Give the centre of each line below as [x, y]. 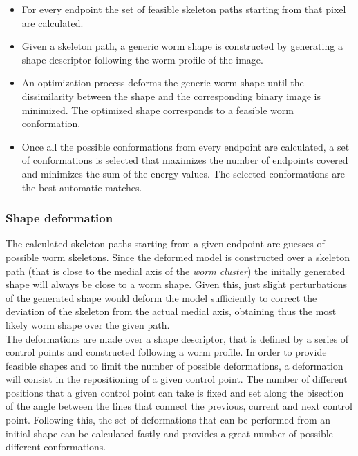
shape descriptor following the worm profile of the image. [142, 59]
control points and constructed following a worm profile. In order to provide [166, 352]
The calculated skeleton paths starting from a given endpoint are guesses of [165, 244]
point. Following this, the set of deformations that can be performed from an [168, 420]
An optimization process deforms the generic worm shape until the [163, 83]
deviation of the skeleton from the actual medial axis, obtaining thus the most [171, 311]
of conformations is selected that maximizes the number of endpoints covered [185, 160]
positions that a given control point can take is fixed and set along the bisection [175, 392]
